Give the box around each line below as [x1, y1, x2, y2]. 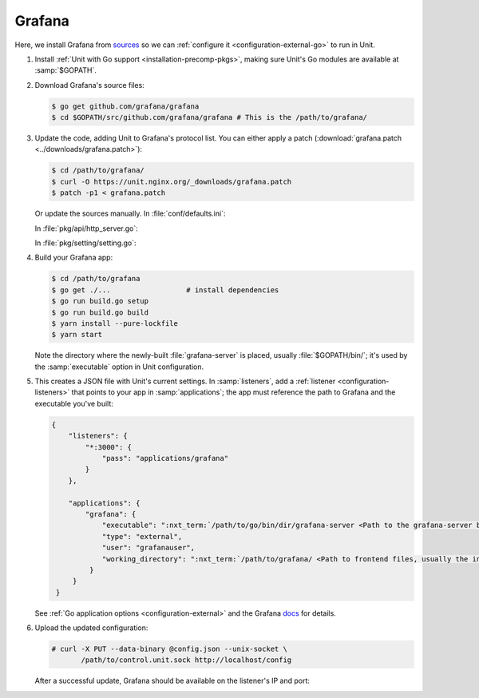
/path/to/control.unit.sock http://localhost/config [81, 656, 292, 664]
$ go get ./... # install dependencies [51, 285, 279, 295]
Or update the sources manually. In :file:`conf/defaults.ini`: [34, 208, 226, 219]
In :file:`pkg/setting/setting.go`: [34, 238, 137, 248]
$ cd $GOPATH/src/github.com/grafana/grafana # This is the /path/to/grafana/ [51, 113, 367, 122]
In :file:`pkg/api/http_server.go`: [34, 224, 139, 233]
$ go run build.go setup [51, 296, 149, 306]
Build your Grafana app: [34, 252, 113, 263]
